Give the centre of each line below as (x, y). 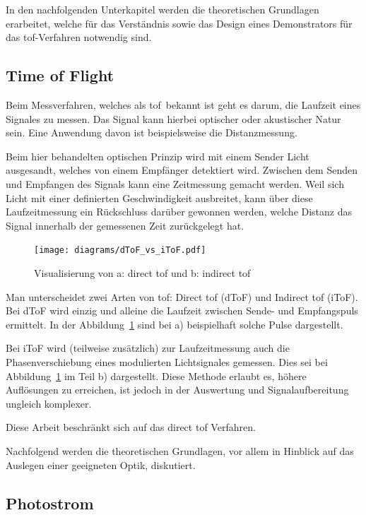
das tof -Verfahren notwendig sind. (79, 37)
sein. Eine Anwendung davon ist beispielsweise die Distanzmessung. (152, 132)
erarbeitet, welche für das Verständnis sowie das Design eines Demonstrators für (179, 23)
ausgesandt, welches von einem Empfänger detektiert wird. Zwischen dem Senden (182, 170)
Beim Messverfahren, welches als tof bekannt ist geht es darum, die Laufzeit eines (183, 104)
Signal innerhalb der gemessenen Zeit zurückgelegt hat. (125, 225)
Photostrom (50, 503)
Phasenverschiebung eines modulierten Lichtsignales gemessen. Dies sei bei (167, 361)
